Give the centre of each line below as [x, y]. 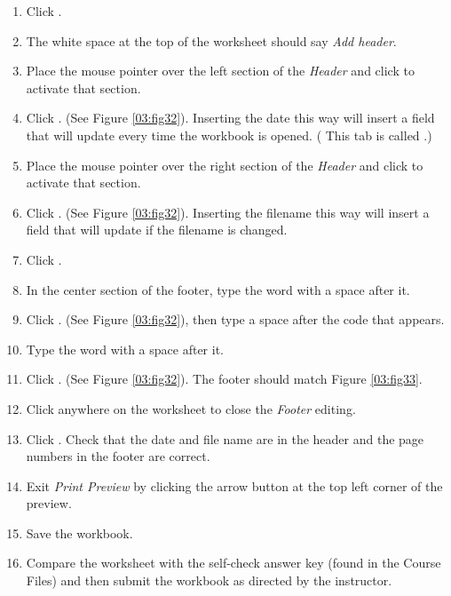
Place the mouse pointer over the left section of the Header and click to [220, 71]
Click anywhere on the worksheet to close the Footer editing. [191, 408]
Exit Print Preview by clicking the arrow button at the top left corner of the [234, 485]
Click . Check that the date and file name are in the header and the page [225, 438]
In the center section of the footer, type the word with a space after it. [218, 289]
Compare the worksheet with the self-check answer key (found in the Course [233, 563]
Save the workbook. [79, 532]
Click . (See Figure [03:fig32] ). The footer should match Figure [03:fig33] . [224, 379]
